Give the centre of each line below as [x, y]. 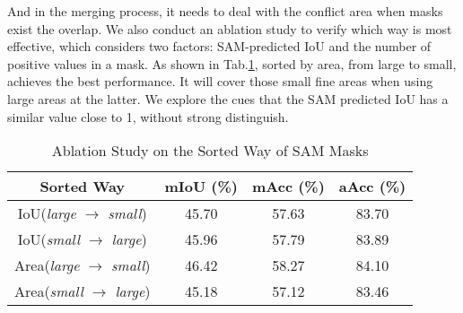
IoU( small [49, 239]
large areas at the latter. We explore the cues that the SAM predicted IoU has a [228, 98]
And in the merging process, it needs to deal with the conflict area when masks [225, 11]
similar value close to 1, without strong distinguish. [148, 116]
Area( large [47, 265]
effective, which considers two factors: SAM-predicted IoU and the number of [219, 46]
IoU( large [47, 213]
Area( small [49, 291]
